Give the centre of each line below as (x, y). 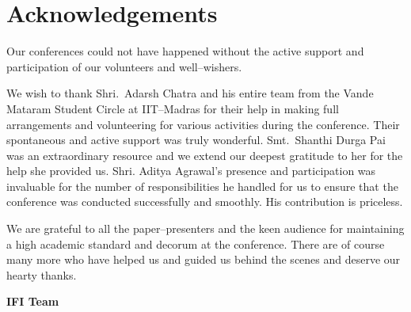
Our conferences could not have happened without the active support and (185, 51)
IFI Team (33, 301)
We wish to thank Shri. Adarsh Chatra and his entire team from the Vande (190, 93)
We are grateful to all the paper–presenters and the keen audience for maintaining (205, 228)
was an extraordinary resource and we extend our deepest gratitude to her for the (205, 155)
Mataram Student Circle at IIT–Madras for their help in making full (173, 108)
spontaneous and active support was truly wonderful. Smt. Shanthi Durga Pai (196, 140)
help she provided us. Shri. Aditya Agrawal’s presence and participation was (191, 171)
